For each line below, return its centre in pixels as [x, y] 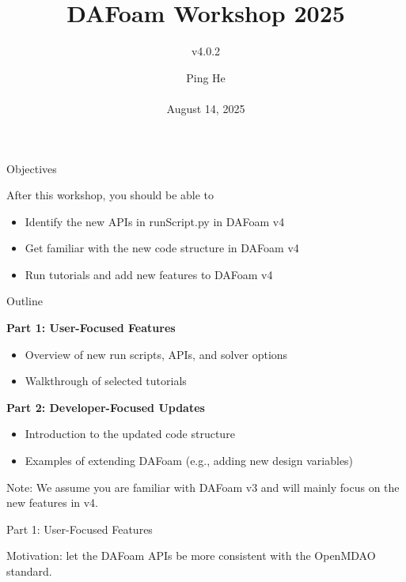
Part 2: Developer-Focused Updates [106, 407]
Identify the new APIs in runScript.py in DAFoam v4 [155, 221]
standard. [29, 571]
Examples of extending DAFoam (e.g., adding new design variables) [189, 461]
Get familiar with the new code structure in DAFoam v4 [162, 248]
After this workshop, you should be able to [110, 195]
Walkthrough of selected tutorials [106, 381]
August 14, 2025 [206, 108]
